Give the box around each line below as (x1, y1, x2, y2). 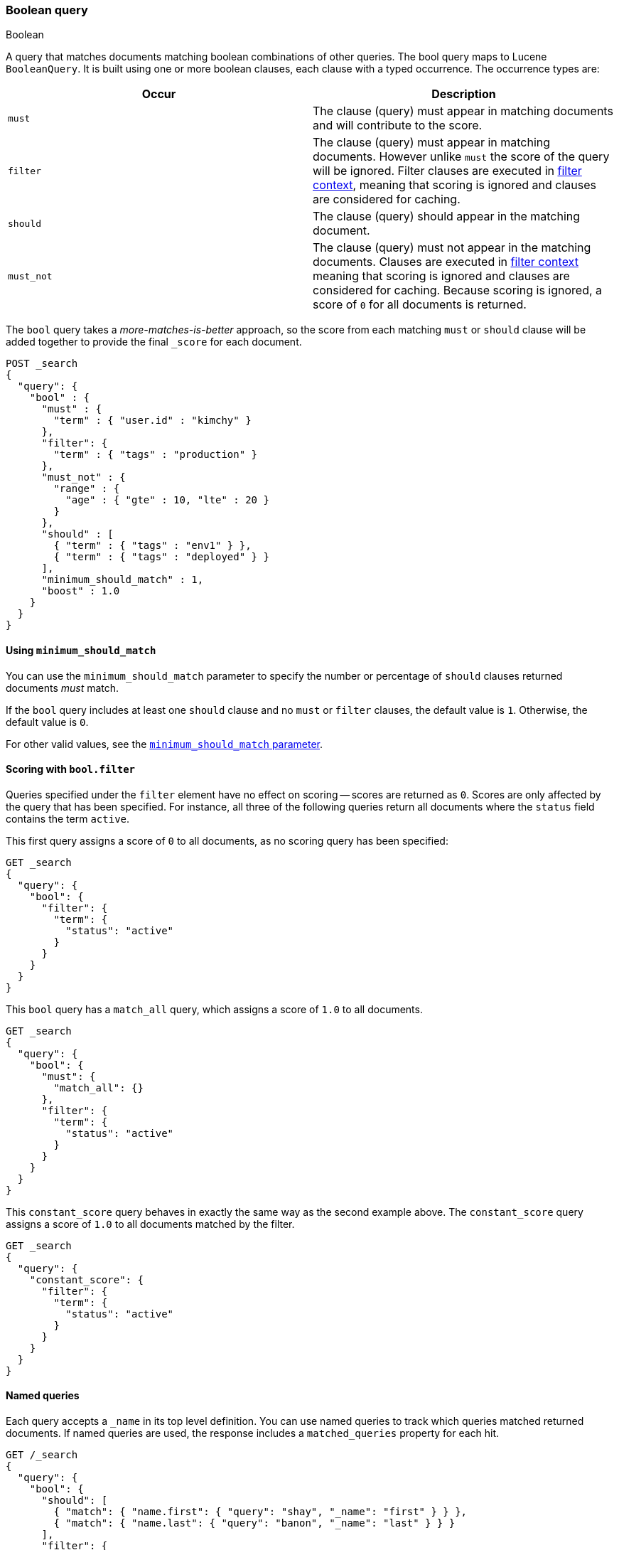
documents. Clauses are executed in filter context (313, 255, 578, 269)
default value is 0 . (6, 715, 89, 728)
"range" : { (53, 483, 120, 495)
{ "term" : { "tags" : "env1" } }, (53, 540, 252, 552)
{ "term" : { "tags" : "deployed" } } (53, 551, 269, 563)
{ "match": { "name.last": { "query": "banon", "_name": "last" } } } (53, 1517, 456, 1529)
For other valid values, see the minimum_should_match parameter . (6, 737, 323, 750)
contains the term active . (6, 812, 130, 825)
